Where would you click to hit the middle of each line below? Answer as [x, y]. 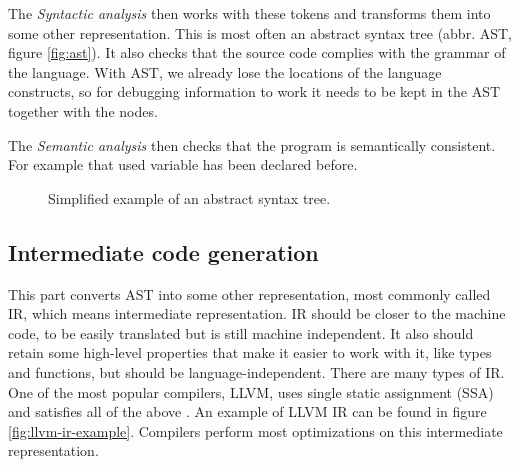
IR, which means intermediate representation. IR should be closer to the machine [257, 313]
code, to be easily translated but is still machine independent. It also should [241, 332]
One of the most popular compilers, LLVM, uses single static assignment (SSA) [251, 391]
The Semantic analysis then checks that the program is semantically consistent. [252, 144]
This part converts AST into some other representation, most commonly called [249, 293]
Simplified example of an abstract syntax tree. [189, 197]
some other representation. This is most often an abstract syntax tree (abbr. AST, [260, 32]
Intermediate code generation [163, 251]
